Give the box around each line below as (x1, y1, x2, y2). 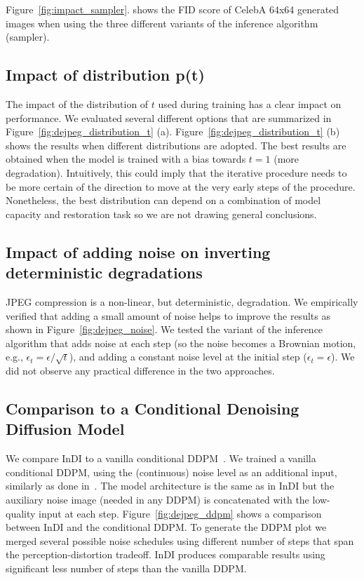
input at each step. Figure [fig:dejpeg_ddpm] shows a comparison (39, 506, 322, 520)
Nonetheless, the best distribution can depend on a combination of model (6, 193, 321, 208)
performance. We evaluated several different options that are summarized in (6, 110, 332, 125)
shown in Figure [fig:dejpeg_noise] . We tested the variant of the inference (6, 322, 323, 337)
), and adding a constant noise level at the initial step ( (69, 349, 307, 364)
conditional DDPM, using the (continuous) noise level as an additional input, (6, 464, 337, 479)
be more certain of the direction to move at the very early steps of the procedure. (6, 179, 356, 194)
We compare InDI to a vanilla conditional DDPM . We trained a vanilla (6, 451, 316, 466)
